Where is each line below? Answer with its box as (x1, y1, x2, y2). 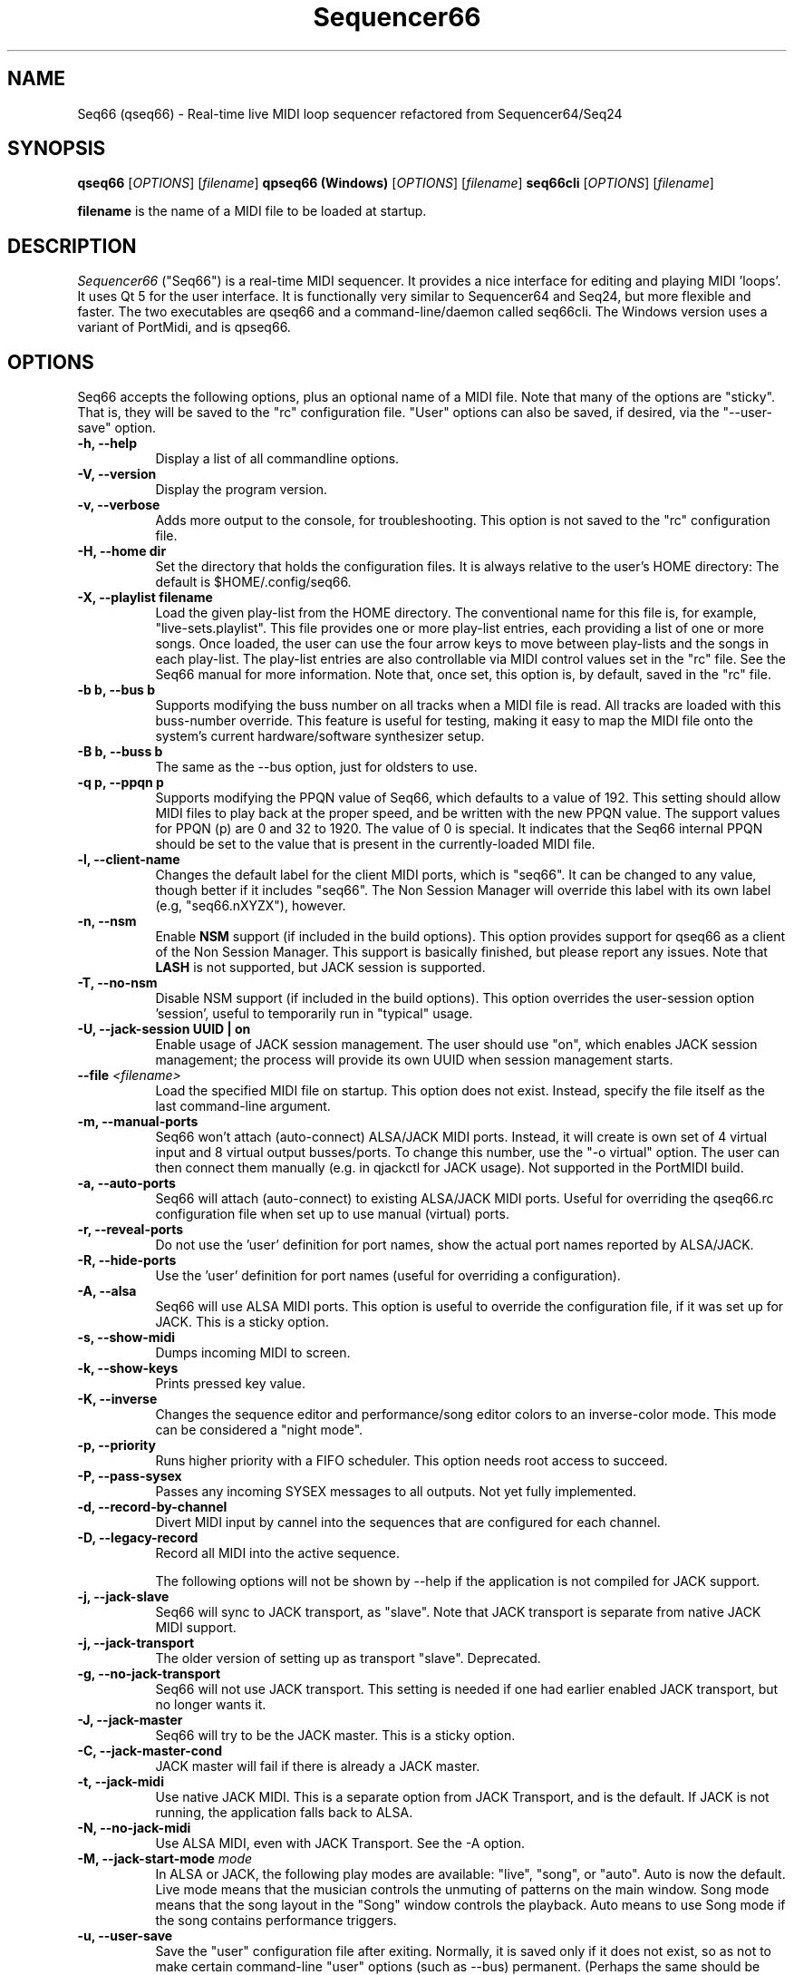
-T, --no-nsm (77, 975, 158, 991)
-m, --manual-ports (77, 1114, 198, 1130)
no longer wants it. (155, 1697, 266, 1713)
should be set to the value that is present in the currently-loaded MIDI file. (155, 836, 595, 852)
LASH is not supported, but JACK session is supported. (155, 959, 486, 976)
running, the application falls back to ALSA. (155, 1805, 413, 1821)
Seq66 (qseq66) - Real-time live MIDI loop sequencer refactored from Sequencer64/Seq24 (77, 105, 623, 122)
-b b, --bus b (77, 682, 156, 698)
